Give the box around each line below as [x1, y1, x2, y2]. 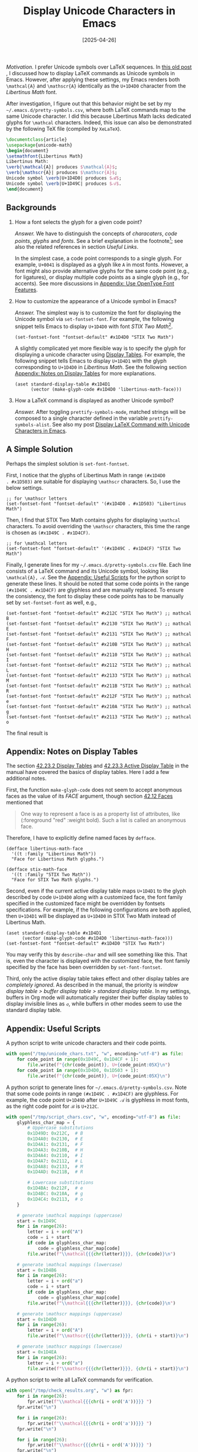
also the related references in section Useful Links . [14, 243, 139, 250]
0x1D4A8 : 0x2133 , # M [27, 1164, 83, 1170]
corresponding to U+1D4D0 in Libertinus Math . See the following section [14, 363, 187, 371]
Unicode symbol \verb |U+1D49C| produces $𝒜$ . [6, 181, 122, 187]
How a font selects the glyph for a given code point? [14, 218, 142, 226]
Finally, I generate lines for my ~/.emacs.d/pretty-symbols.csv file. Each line [6, 561, 191, 568]
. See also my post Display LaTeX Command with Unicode [49, 420, 190, 428]
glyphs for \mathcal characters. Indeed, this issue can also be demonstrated [6, 118, 192, 126]
